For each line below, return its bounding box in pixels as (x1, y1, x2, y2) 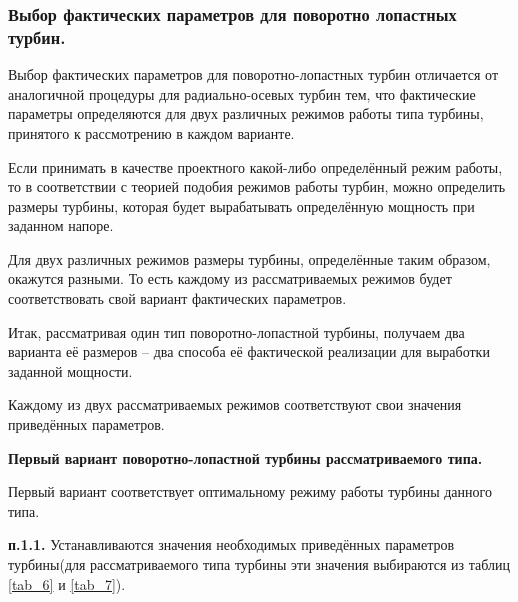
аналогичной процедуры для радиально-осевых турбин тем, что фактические (8, 83, 476, 104)
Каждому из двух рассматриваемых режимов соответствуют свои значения (8, 394, 462, 415)
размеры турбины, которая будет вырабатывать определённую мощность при (8, 195, 475, 216)
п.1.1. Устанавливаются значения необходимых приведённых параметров (8, 534, 455, 555)
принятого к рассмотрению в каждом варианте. (8, 122, 295, 143)
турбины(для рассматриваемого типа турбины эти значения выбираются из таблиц (8, 554, 510, 575)
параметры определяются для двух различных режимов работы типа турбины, (8, 103, 484, 124)
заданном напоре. (8, 215, 114, 236)
